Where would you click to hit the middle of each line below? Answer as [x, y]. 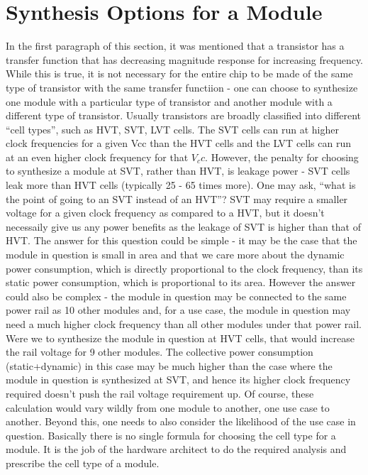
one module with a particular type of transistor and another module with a [169, 101]
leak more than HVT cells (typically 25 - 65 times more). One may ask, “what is [181, 185]
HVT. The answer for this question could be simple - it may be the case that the [182, 240]
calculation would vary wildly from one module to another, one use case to [168, 407]
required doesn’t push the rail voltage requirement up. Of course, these [160, 393]
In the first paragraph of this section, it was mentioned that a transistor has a [175, 46]
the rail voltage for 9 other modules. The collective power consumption [160, 352]
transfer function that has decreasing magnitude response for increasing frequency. [184, 59]
